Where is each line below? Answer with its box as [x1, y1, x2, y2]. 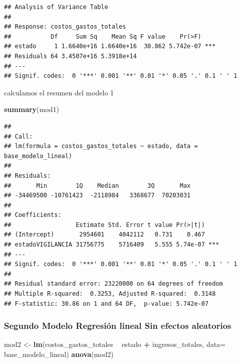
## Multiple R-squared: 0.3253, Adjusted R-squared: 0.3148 [4, 290, 216, 298]
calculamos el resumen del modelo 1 [4, 87, 114, 97]
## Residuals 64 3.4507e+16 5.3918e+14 [4, 52, 137, 60]
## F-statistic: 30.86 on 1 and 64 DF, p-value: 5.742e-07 [4, 300, 209, 307]
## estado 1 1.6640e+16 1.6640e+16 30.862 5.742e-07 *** [4, 43, 216, 50]
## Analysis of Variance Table [4, 4, 108, 11]
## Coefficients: [4, 211, 62, 219]
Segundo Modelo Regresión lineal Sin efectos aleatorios [4, 319, 231, 332]
